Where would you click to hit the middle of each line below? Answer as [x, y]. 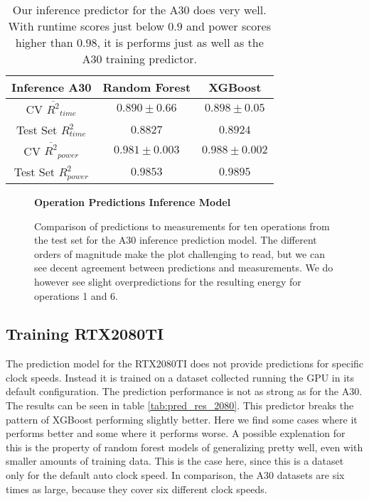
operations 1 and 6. [76, 295]
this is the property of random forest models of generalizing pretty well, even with [184, 447]
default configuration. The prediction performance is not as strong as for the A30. [184, 391]
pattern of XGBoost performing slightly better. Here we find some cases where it [182, 419]
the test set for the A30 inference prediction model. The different [176, 240]
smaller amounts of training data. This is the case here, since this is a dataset [175, 461]
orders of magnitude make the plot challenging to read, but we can [180, 253]
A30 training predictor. [140, 59]
